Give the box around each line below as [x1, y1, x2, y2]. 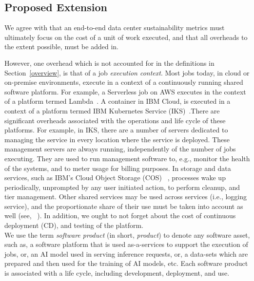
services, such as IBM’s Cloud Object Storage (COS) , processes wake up [4, 172, 226, 183]
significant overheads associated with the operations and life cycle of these [4, 115, 226, 125]
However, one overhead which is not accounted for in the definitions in [4, 57, 215, 68]
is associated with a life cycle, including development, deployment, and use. [4, 268, 230, 278]
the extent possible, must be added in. [4, 41, 118, 52]
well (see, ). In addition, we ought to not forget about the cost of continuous [4, 210, 236, 221]
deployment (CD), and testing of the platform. [4, 220, 143, 230]
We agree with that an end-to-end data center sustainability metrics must [4, 22, 225, 33]
